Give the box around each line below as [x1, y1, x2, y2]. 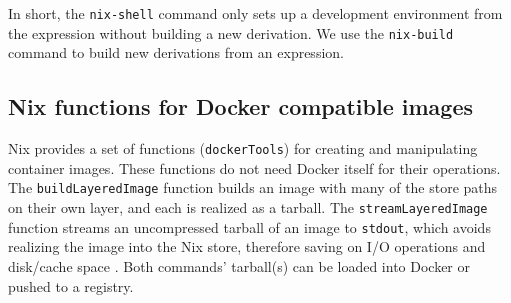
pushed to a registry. [8, 275, 134, 296]
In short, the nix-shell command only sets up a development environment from [8, 3, 503, 23]
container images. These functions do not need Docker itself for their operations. [8, 157, 501, 178]
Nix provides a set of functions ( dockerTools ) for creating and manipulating [8, 138, 478, 159]
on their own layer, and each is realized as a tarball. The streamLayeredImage [8, 197, 488, 218]
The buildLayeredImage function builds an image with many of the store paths [8, 177, 498, 198]
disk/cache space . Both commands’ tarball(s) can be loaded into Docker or [8, 255, 471, 276]
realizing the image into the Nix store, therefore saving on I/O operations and [8, 236, 486, 257]
